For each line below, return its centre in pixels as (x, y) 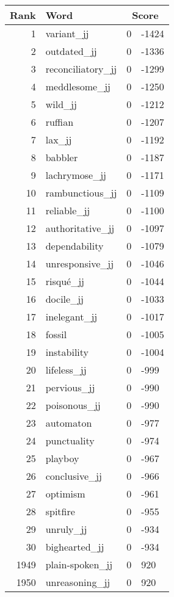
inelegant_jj (71, 317)
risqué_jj (65, 281)
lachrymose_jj (76, 175)
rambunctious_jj (81, 193)
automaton (69, 423)
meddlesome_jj (78, 86)
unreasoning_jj (78, 582)
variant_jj (67, 33)
